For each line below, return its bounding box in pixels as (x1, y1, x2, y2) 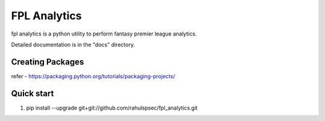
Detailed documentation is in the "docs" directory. (11, 41, 135, 48)
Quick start (11, 88, 54, 99)
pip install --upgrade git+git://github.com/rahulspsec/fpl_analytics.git (26, 104, 198, 111)
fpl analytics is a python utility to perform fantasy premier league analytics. (11, 30, 197, 37)
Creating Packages (11, 57, 84, 67)
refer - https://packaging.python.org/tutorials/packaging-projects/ (11, 72, 176, 79)
